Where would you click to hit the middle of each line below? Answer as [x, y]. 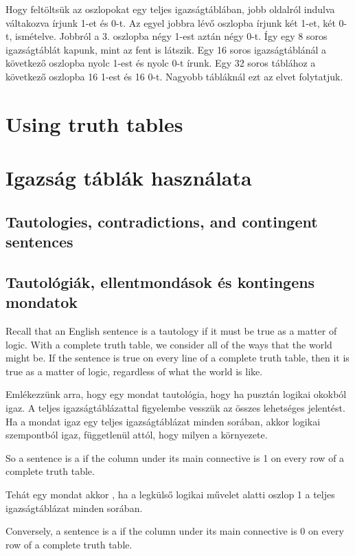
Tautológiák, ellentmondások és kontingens [160, 281]
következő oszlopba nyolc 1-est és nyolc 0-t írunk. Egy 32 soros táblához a [161, 63]
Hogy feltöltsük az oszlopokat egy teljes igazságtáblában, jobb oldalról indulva [170, 9]
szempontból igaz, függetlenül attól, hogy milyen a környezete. [137, 435]
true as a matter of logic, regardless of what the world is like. [134, 371]
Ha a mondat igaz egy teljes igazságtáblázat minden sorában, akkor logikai [163, 421]
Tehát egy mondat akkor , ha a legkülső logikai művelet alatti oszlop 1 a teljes [170, 494]
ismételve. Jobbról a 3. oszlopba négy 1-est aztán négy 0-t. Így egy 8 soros [171, 36]
